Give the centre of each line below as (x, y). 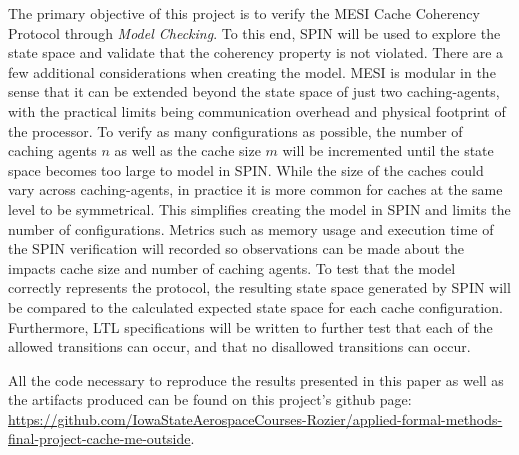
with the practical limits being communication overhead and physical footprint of (257, 110)
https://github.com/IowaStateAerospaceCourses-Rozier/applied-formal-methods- (255, 418)
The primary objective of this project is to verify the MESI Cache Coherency (244, 13)
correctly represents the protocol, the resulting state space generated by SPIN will (259, 287)
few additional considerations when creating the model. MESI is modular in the (252, 71)
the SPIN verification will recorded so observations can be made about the (236, 248)
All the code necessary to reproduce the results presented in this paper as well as (256, 379)
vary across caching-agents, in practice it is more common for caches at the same (255, 189)
